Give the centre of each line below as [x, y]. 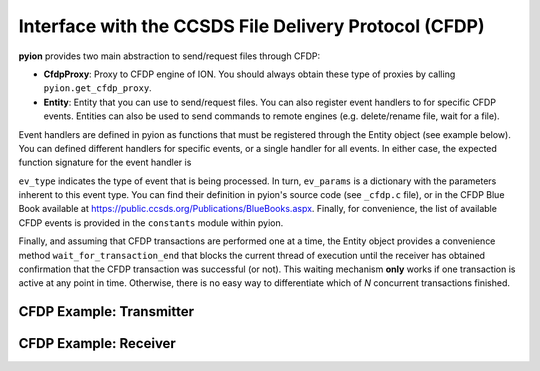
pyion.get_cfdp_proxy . [97, 88]
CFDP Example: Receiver [97, 343]
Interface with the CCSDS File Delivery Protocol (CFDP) [251, 26]
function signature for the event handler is [105, 162]
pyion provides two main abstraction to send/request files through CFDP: [169, 56]
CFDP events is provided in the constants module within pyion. [151, 222]
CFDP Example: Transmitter [106, 311]
